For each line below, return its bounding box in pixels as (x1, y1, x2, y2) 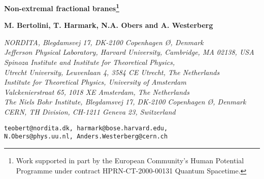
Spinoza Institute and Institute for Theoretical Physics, (4, 57, 175, 67)
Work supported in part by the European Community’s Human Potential (16, 155, 244, 165)
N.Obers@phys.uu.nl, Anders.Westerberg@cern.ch (4, 133, 168, 140)
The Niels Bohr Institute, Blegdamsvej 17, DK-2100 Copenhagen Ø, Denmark (4, 96, 246, 107)
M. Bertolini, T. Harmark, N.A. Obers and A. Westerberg (4, 20, 213, 30)
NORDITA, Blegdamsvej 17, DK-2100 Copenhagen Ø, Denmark (4, 37, 204, 47)
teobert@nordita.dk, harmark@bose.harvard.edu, (4, 124, 168, 132)
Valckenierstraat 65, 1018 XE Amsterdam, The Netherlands (4, 86, 189, 97)
